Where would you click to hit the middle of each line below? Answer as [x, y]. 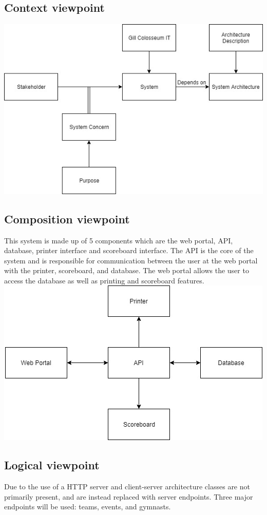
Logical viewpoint [52, 465]
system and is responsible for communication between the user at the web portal [131, 260]
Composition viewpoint [67, 218]
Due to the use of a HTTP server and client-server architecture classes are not [127, 487]
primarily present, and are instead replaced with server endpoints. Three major [129, 496]
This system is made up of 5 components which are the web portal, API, [119, 240]
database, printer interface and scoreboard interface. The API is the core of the [129, 250]
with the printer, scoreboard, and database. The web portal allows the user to [127, 270]
